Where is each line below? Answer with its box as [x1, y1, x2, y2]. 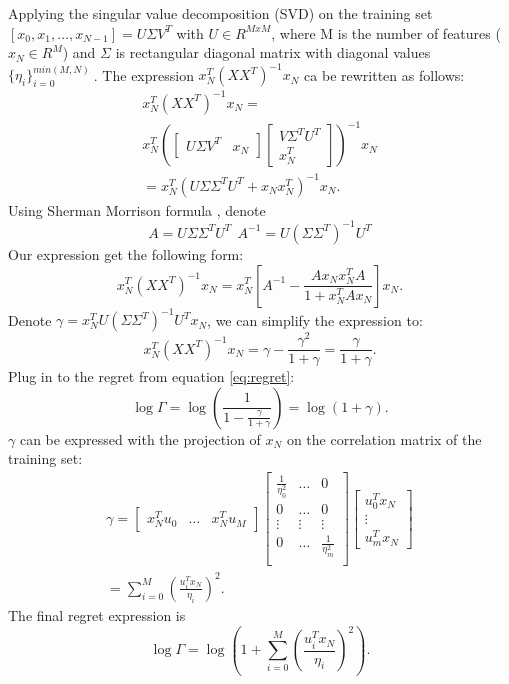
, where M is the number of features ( [271, 22, 501, 43]
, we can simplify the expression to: [207, 309, 423, 330]
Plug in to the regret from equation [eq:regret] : [8, 366, 295, 387]
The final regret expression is [8, 604, 186, 625]
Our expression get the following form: [8, 243, 244, 264]
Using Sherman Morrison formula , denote [8, 199, 266, 220]
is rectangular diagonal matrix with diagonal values [115, 42, 431, 63]
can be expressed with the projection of [19, 428, 261, 449]
